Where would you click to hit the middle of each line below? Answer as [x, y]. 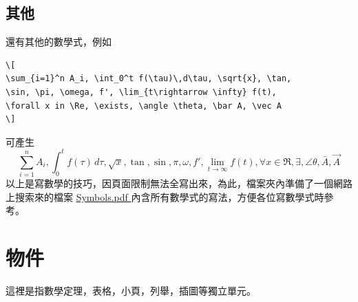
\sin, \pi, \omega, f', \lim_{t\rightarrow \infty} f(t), [141, 92]
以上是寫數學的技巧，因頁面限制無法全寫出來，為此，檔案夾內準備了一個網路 [179, 183]
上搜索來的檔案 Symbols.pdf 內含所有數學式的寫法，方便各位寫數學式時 [165, 196]
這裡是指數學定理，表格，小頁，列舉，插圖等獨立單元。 [131, 291]
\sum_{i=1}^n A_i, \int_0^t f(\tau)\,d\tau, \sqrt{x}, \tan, [149, 79]
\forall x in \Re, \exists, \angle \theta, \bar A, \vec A [144, 106]
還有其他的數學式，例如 [59, 42]
